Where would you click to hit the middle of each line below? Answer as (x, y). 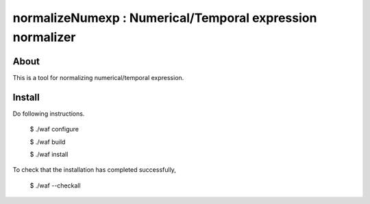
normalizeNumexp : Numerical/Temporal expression (165, 18)
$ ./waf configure (54, 129)
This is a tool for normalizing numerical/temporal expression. (98, 77)
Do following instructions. (49, 114)
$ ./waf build (48, 142)
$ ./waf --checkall (56, 186)
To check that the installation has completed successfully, (94, 170)
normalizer (44, 37)
